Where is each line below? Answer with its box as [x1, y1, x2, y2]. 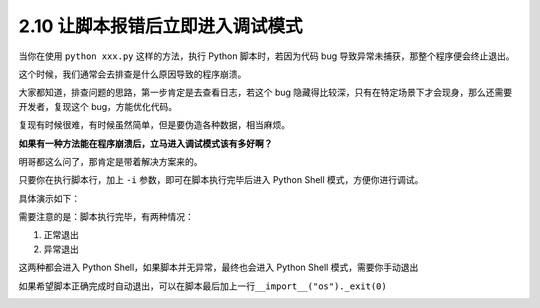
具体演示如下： [18, 192, 80, 204]
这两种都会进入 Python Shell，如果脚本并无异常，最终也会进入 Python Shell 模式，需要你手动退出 [18, 261, 419, 274]
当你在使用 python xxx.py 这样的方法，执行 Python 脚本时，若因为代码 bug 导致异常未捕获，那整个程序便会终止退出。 [18, 50, 515, 62]
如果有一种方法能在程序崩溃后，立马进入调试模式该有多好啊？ [18, 137, 273, 149]
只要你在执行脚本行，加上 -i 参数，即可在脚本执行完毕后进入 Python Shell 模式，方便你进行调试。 [18, 174, 424, 186]
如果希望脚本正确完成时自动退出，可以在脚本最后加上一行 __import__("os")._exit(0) [18, 280, 387, 292]
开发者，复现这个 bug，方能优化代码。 [18, 100, 178, 112]
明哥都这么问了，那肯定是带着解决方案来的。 [18, 155, 203, 167]
